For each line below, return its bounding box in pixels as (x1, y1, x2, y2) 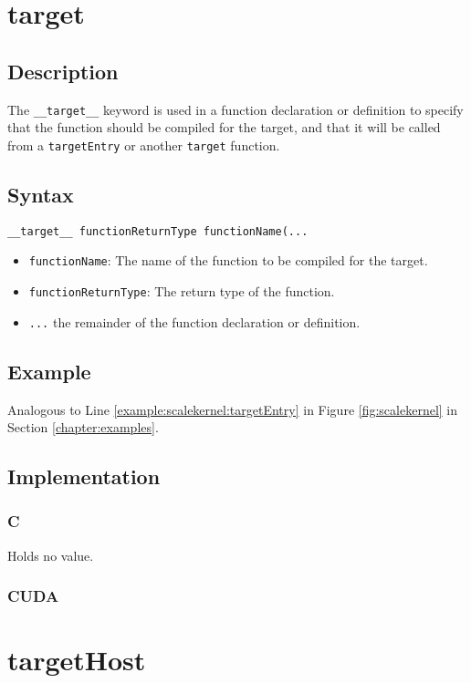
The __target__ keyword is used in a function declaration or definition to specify (7, 99, 464, 119)
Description (7, 57, 119, 85)
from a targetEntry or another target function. (7, 135, 280, 154)
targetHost (7, 641, 146, 678)
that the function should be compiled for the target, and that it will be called (7, 118, 441, 137)
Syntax (7, 180, 74, 208)
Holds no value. (7, 545, 94, 564)
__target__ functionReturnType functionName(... (7, 224, 309, 238)
